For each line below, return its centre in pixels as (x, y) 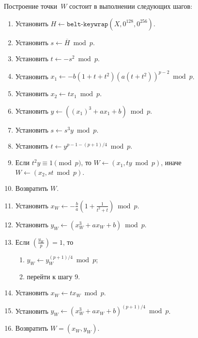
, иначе (171, 162)
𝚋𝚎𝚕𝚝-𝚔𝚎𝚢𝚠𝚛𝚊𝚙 (87, 24)
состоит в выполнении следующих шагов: (131, 6)
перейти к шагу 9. (53, 276)
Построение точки (31, 6)
